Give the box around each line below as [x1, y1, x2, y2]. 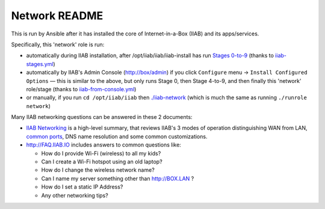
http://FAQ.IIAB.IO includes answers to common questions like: [26, 141, 182, 148]
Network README [11, 9, 104, 22]
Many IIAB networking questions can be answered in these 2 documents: [11, 114, 193, 121]
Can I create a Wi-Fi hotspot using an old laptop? [41, 158, 162, 165]
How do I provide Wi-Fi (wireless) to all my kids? [41, 150, 161, 157]
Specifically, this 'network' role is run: [11, 41, 105, 48]
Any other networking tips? [41, 192, 108, 199]
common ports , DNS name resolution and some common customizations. [26, 133, 208, 140]
